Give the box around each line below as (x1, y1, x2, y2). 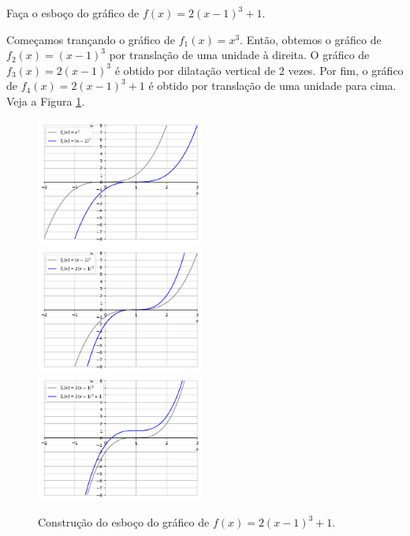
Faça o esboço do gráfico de (6, 5, 140, 20)
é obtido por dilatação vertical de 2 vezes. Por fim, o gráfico (114, 61, 404, 78)
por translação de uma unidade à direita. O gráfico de (109, 47, 370, 63)
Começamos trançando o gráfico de (6, 31, 176, 47)
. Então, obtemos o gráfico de (240, 31, 382, 47)
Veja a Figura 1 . (6, 92, 85, 109)
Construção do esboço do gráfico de (38, 514, 210, 530)
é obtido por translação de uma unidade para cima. (148, 77, 397, 94)
